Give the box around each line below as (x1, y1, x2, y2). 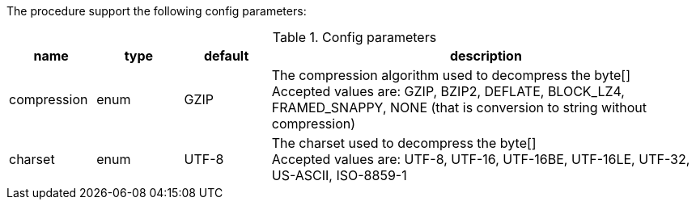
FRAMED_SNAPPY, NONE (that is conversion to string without (271, 99, 647, 116)
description (449, 48, 522, 64)
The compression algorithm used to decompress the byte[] (271, 67, 631, 83)
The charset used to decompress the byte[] (271, 135, 537, 151)
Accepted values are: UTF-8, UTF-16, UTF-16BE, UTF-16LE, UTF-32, (271, 151, 690, 167)
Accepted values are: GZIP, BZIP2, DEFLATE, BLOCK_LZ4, (271, 83, 625, 99)
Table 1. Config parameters (272, 29, 437, 45)
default (203, 48, 249, 64)
